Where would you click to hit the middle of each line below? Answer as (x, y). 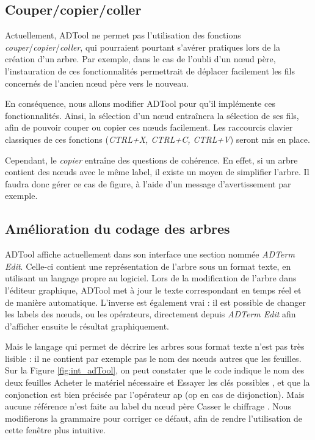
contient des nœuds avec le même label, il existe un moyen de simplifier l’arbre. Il (157, 172)
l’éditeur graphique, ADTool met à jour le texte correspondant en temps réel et (153, 290)
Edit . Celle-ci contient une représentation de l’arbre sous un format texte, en (148, 266)
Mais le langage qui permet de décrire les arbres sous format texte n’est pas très (155, 346)
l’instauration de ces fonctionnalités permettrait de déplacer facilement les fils (150, 70)
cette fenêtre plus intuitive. (56, 430)
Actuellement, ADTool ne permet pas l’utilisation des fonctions (123, 35)
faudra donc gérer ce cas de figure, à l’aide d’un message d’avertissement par (148, 183)
